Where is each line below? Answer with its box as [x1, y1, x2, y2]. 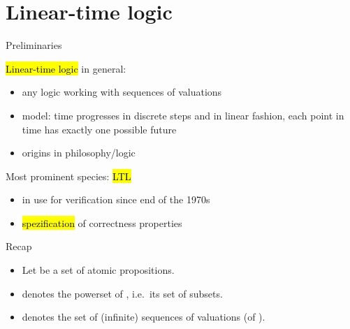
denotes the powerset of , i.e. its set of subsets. [22, 286, 223, 300]
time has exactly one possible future [22, 122, 177, 136]
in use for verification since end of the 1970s [22, 192, 210, 207]
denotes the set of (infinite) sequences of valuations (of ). [22, 309, 265, 324]
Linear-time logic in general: [6, 61, 126, 75]
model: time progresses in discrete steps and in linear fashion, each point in [22, 108, 344, 122]
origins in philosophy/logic [22, 145, 136, 160]
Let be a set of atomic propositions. [22, 263, 175, 277]
